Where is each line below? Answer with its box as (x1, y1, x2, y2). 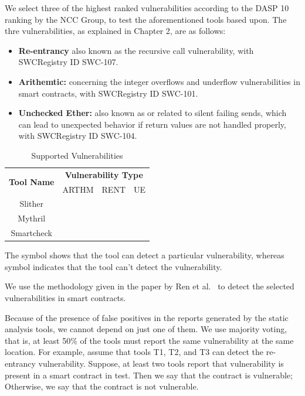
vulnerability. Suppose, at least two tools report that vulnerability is (38, 357, 284, 369)
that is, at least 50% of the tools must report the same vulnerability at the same (5, 334, 294, 346)
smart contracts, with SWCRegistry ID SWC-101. (18, 87, 198, 99)
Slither (19, 197, 43, 210)
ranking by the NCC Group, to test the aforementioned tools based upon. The (5, 13, 287, 25)
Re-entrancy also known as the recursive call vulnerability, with (18, 44, 254, 56)
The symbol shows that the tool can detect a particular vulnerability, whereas (5, 249, 284, 261)
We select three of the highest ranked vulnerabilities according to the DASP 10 (5, 2, 289, 13)
